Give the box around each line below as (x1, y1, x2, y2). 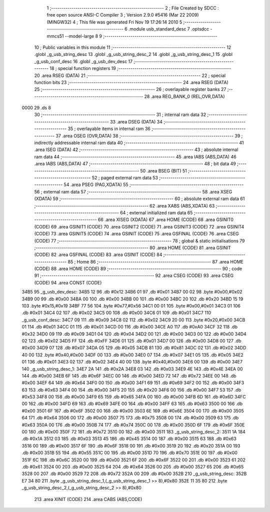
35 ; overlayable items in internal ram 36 (67, 125, 151, 132)
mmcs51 (46, 33, 64, 39)
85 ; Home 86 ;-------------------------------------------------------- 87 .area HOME (67, 258, 243, 264)
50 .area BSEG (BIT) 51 (140, 167, 187, 173)
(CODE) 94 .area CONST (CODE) (34, 279, 102, 285)
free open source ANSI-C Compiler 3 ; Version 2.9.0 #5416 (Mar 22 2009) (46, 12, 199, 18)
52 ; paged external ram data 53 (91, 174, 158, 180)
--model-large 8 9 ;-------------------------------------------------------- (64, 33, 217, 39)
